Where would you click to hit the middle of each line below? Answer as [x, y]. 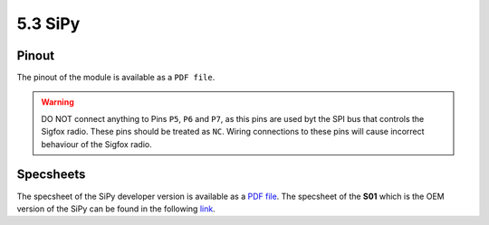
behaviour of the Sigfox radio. [97, 144]
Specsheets [51, 175]
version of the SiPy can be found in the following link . [116, 209]
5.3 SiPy [48, 23]
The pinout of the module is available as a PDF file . [116, 78]
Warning [58, 102]
